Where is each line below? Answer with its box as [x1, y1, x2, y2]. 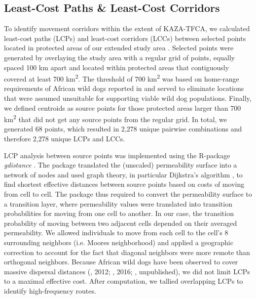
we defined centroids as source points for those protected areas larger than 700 [4, 102, 241, 113]
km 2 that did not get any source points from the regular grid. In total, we [4, 113, 227, 124]
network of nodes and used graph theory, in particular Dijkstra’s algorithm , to [4, 169, 243, 179]
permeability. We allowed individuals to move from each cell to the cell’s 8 [4, 227, 228, 238]
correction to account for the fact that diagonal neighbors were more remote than [4, 247, 250, 257]
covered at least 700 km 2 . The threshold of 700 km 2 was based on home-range [4, 72, 239, 84]
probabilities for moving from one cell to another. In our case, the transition [4, 208, 234, 218]
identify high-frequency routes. [4, 285, 96, 296]
